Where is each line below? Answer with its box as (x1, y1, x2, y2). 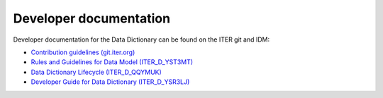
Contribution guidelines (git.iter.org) (30, 48, 135, 56)
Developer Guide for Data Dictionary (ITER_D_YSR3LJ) (30, 78, 190, 86)
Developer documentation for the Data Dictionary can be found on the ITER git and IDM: (13, 35, 270, 44)
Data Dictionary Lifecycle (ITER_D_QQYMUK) (30, 68, 162, 76)
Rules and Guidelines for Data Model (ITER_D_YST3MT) (30, 58, 194, 66)
